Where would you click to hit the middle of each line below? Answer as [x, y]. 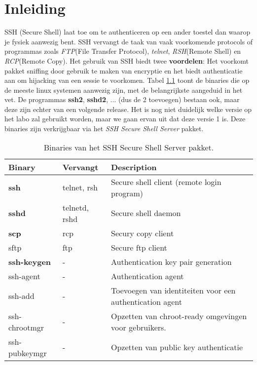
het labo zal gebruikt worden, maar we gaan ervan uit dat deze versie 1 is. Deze [125, 119]
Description [134, 167]
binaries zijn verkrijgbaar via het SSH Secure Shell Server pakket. [104, 128]
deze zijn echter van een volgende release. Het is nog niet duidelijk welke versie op [128, 109]
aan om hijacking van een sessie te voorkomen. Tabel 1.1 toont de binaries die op [127, 80]
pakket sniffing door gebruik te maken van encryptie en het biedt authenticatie [124, 70]
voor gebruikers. [138, 327]
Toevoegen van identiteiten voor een [173, 290]
